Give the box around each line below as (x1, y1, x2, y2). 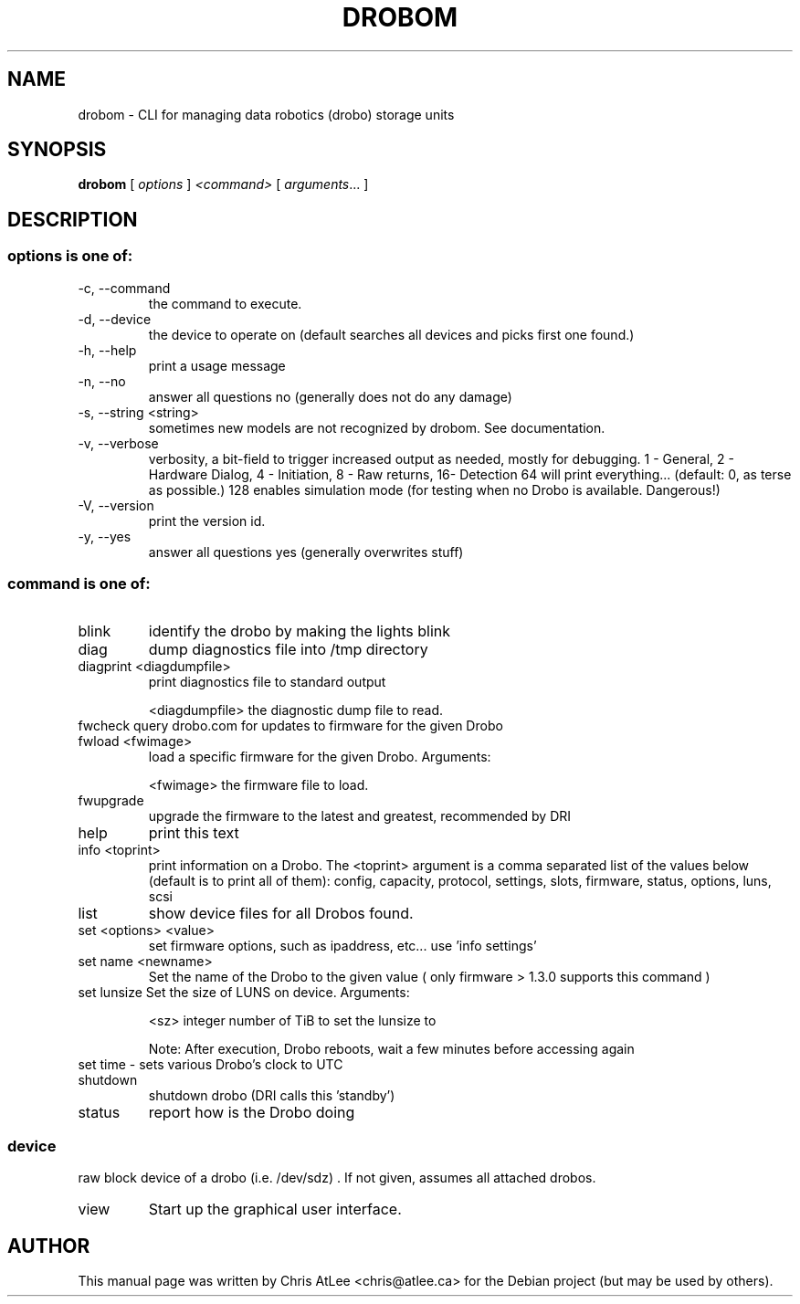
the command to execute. (148, 295, 302, 311)
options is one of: (7, 247, 133, 266)
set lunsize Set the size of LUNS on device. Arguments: (78, 984, 410, 1001)
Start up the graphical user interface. (148, 1200, 402, 1219)
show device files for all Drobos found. (148, 904, 414, 923)
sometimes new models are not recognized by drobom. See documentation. (148, 419, 605, 436)
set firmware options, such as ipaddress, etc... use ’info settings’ (148, 938, 537, 954)
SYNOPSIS (7, 138, 107, 162)
